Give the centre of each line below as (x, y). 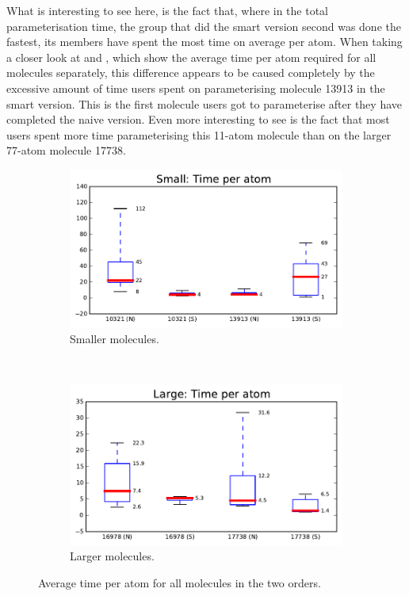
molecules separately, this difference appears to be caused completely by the (191, 73)
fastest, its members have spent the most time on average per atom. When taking (204, 42)
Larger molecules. (112, 556)
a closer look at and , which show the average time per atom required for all (191, 57)
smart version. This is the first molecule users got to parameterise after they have (204, 103)
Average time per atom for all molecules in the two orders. (180, 582)
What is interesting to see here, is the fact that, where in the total (167, 10)
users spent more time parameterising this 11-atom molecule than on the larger (199, 134)
